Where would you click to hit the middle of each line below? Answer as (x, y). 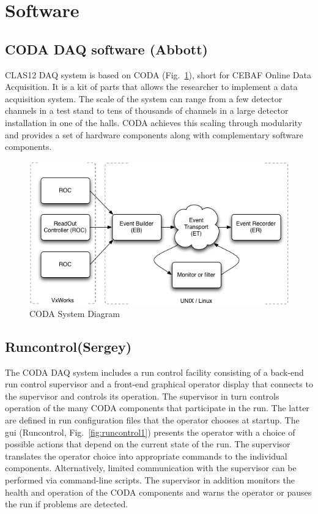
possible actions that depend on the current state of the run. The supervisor (148, 444)
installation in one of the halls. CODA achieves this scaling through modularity (154, 122)
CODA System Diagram (75, 313)
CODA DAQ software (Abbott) (107, 49)
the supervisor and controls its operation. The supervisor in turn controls (142, 396)
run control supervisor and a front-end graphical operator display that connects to (159, 384)
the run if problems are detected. (67, 504)
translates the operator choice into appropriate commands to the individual (146, 456)
